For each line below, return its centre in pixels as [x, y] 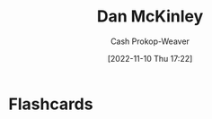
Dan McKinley [150, 17]
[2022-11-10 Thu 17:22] [150, 58]
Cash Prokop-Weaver [150, 41]
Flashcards [51, 104]
